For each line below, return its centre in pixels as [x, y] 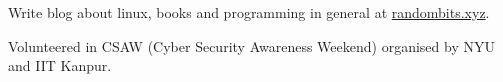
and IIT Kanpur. [60, 65]
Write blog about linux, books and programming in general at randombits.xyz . [249, 12]
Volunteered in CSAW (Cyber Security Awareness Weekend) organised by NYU [251, 45]
